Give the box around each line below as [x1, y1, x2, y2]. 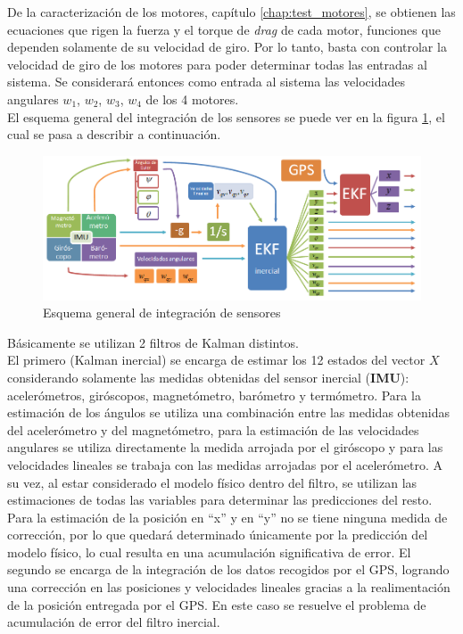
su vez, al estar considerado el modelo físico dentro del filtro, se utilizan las [7, 473, 418, 491]
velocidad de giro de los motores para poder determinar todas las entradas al [7, 54, 427, 73]
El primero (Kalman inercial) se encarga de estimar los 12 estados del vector [7, 350, 426, 369]
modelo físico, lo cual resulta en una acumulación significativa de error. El [7, 542, 411, 561]
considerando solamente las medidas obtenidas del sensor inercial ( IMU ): [7, 367, 409, 386]
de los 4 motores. [145, 89, 239, 108]
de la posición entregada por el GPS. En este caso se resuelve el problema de [7, 595, 426, 613]
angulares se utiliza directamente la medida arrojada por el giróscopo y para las [7, 438, 443, 457]
